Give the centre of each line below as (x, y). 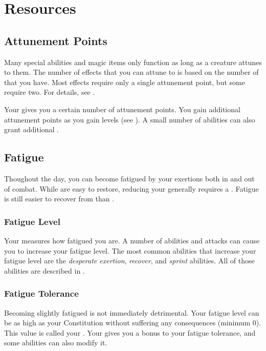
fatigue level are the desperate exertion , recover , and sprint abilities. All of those (129, 261)
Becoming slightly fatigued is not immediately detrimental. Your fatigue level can (132, 312)
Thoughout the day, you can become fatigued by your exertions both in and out (129, 178)
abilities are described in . (45, 270)
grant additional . (32, 129)
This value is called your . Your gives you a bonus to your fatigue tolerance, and (130, 332)
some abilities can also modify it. (56, 343)
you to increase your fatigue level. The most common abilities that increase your (130, 250)
